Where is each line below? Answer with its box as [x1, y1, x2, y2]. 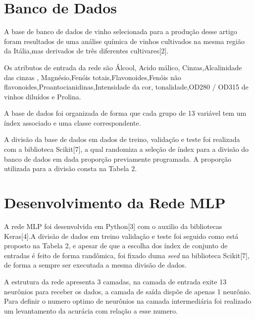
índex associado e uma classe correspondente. [4, 117, 141, 128]
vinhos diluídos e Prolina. [4, 91, 81, 101]
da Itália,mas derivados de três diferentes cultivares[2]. [4, 46, 169, 56]
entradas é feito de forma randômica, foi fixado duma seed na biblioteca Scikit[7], [4, 250, 250, 260]
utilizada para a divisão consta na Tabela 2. [4, 163, 137, 174]
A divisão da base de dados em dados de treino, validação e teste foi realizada [4, 134, 240, 144]
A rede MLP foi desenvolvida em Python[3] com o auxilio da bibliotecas [4, 221, 222, 231]
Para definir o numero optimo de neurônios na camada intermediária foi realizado [4, 296, 252, 306]
